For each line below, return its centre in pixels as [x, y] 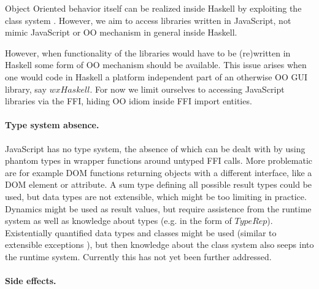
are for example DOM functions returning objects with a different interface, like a [159, 172]
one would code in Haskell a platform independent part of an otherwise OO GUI [156, 76]
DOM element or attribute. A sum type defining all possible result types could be [159, 184]
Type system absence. [52, 125]
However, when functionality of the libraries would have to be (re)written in [148, 52]
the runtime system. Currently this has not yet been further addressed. [138, 256]
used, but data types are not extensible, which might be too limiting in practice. [156, 196]
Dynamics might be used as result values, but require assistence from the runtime [158, 208]
